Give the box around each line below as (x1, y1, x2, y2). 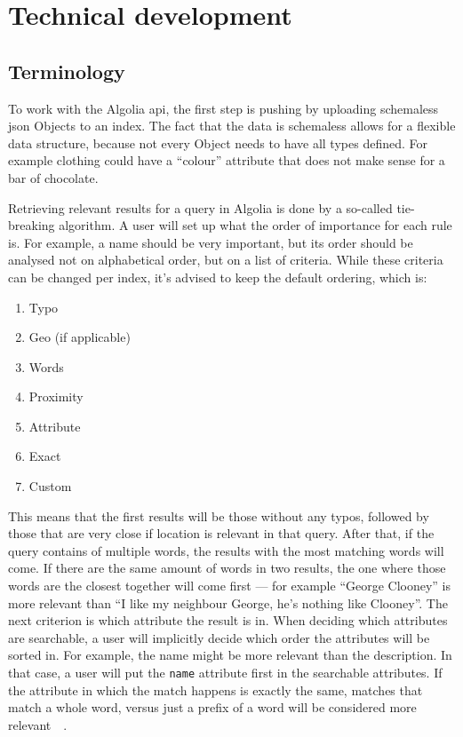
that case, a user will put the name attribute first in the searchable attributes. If (8, 663, 443, 682)
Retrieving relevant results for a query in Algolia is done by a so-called (8, 198, 393, 217)
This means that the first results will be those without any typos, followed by (8, 506, 429, 525)
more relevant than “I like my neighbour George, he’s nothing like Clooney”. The (8, 593, 448, 612)
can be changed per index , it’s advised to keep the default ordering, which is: (8, 267, 427, 286)
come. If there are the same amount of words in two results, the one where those (8, 559, 446, 577)
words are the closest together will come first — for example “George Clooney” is (8, 576, 451, 595)
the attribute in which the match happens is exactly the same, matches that (8, 680, 423, 699)
